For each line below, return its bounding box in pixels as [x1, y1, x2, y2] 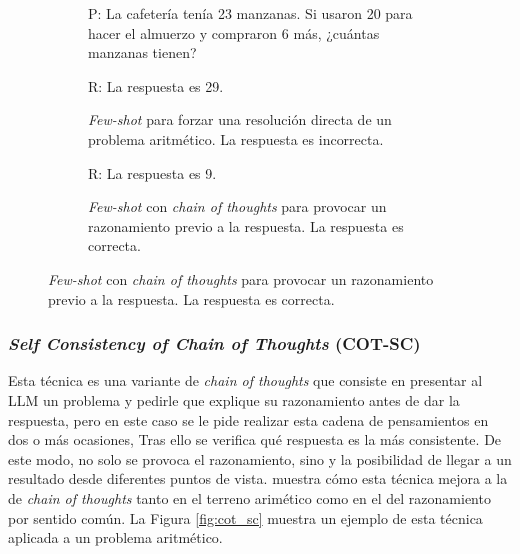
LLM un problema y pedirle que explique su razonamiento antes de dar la [8, 389, 460, 410]
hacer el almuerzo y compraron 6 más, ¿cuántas [88, 22, 380, 43]
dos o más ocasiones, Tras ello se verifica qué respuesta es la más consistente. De [8, 429, 502, 450]
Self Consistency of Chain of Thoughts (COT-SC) [8, 331, 421, 356]
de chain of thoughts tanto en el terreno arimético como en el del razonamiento [8, 487, 491, 508]
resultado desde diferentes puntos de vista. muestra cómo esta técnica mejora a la [8, 468, 508, 489]
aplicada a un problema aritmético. [8, 527, 223, 548]
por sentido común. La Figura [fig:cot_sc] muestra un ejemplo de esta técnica [8, 507, 483, 528]
